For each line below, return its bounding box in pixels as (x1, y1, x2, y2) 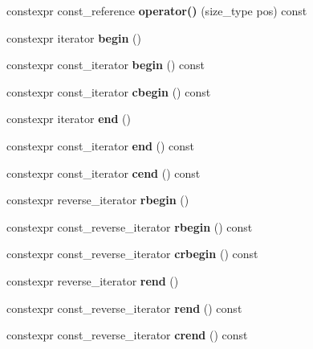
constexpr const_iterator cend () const (6, 164, 201, 181)
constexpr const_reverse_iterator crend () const (6, 326, 248, 343)
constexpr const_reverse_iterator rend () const (6, 299, 242, 316)
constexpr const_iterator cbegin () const (6, 83, 211, 100)
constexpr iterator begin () (6, 29, 141, 46)
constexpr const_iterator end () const (6, 137, 195, 154)
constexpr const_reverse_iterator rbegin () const (6, 218, 253, 235)
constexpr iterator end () (6, 110, 131, 127)
